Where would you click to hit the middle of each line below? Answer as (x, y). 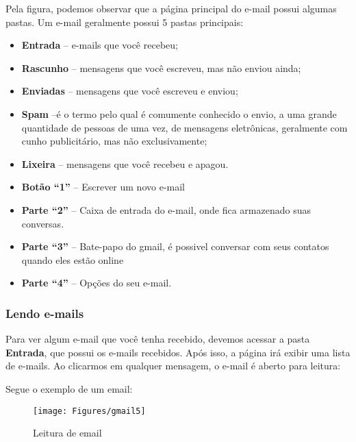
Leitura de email (67, 433)
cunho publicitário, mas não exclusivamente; (114, 141)
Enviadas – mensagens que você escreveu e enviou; (130, 91)
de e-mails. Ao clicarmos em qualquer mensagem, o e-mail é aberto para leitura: (173, 366)
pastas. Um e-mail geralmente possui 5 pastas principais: (125, 22)
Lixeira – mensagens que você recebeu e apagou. (125, 163)
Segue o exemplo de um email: (69, 388)
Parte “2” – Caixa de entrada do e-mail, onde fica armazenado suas (166, 209)
